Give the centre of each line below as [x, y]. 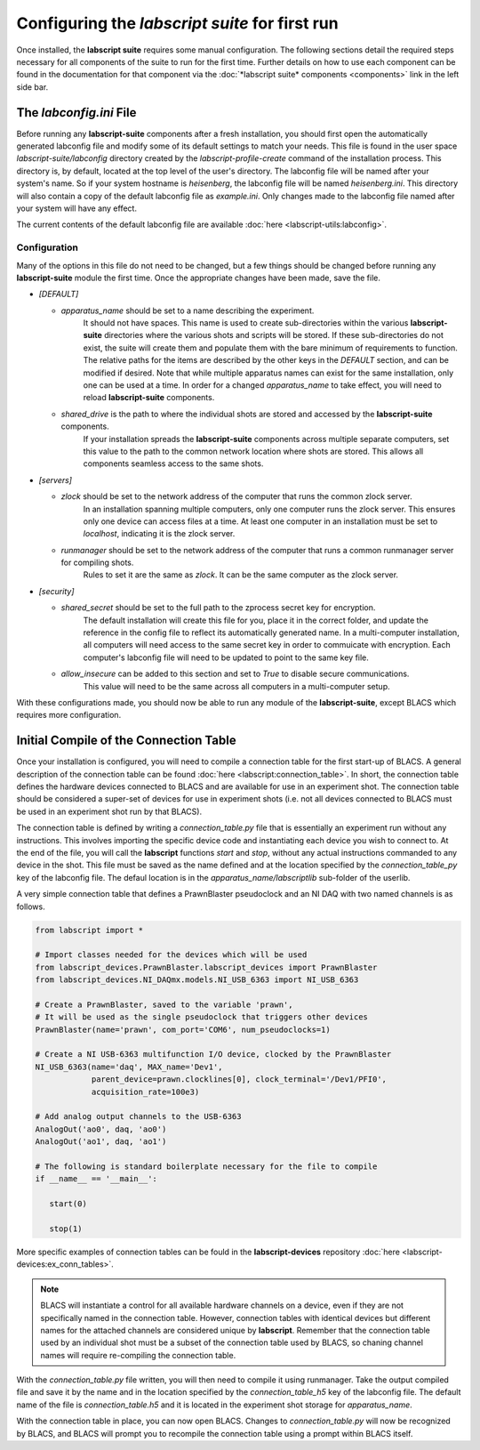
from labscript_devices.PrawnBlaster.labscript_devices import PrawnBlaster [206, 967]
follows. [31, 906]
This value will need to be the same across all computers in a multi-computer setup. [236, 686]
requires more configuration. [69, 715]
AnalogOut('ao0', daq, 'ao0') [101, 1129]
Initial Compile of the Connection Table [126, 741]
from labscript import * [89, 930]
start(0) [68, 1204]
